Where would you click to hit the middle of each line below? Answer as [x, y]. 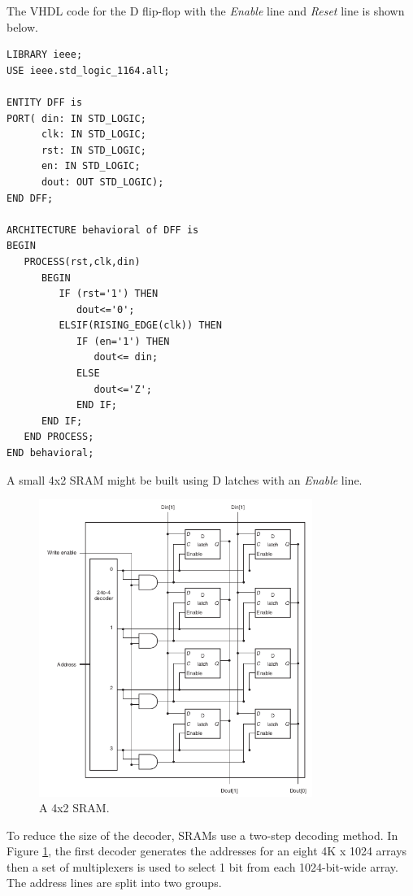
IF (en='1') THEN [123, 341]
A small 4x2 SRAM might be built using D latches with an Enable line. [185, 479]
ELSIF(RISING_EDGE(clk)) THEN [140, 326]
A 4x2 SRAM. [74, 808]
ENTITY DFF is [45, 102]
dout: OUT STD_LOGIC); [102, 182]
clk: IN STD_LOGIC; [93, 135]
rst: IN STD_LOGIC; [93, 150]
